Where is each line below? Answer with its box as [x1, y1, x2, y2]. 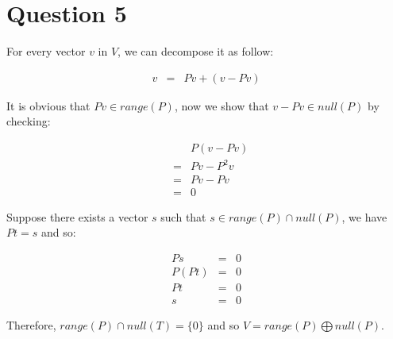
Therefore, [6, 316, 56, 333]
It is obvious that [6, 97, 91, 114]
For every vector [6, 43, 86, 60]
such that [160, 208, 206, 225]
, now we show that [174, 97, 269, 114]
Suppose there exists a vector [6, 208, 148, 225]
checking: [6, 113, 51, 129]
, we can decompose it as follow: [118, 43, 274, 60]
